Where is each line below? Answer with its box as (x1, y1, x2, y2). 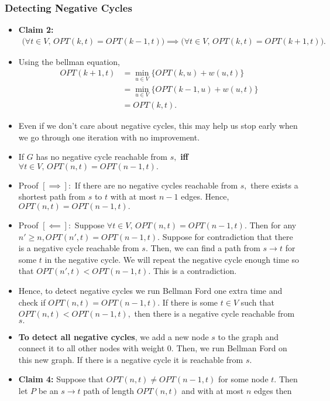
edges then (253, 385, 292, 397)
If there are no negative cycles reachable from (74, 179, 238, 191)
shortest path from (18, 190, 85, 203)
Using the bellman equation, (18, 55, 120, 67)
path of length (83, 385, 134, 397)
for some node (218, 373, 269, 385)
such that (240, 296, 274, 308)
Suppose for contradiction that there (162, 230, 293, 242)
